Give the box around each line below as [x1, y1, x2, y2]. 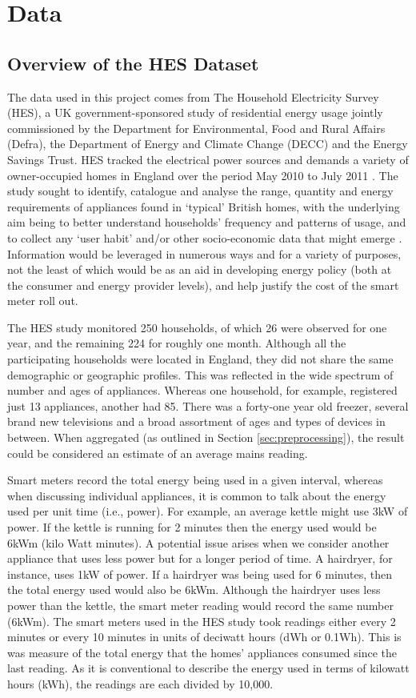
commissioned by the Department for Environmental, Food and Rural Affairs [7, 119, 386, 136]
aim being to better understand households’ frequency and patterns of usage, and [7, 214, 406, 231]
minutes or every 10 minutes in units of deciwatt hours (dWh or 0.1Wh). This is [7, 628, 402, 645]
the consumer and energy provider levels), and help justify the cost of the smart [7, 276, 399, 293]
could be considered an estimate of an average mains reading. [7, 444, 308, 461]
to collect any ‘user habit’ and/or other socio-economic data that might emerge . [7, 229, 402, 246]
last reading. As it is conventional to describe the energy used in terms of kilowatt [7, 660, 410, 676]
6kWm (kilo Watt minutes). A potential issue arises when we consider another [7, 534, 390, 551]
